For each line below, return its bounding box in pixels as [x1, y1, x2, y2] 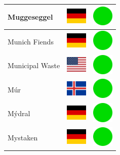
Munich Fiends [8, 36, 54, 46]
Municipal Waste [8, 60, 60, 71]
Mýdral [8, 108, 30, 119]
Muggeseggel [8, 11, 53, 22]
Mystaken [8, 132, 38, 143]
